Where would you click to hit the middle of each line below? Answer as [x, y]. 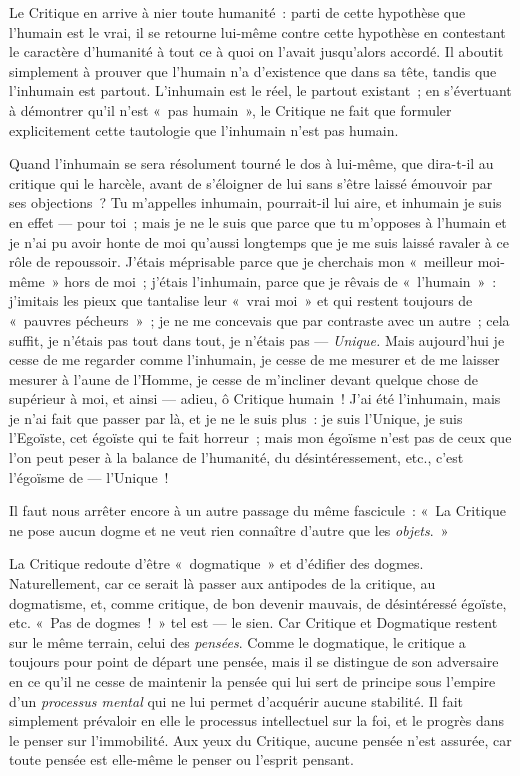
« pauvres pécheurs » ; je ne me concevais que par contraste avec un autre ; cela [259, 319]
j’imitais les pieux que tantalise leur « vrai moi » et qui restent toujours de [241, 300]
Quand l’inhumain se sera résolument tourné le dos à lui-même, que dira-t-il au [251, 163]
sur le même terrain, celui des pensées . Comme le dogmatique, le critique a [237, 641]
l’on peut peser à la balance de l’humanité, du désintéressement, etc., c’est [236, 457]
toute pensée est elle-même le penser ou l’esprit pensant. [181, 759]
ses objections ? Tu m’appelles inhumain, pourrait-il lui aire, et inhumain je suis [255, 202]
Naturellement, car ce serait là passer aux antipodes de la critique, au [222, 583]
